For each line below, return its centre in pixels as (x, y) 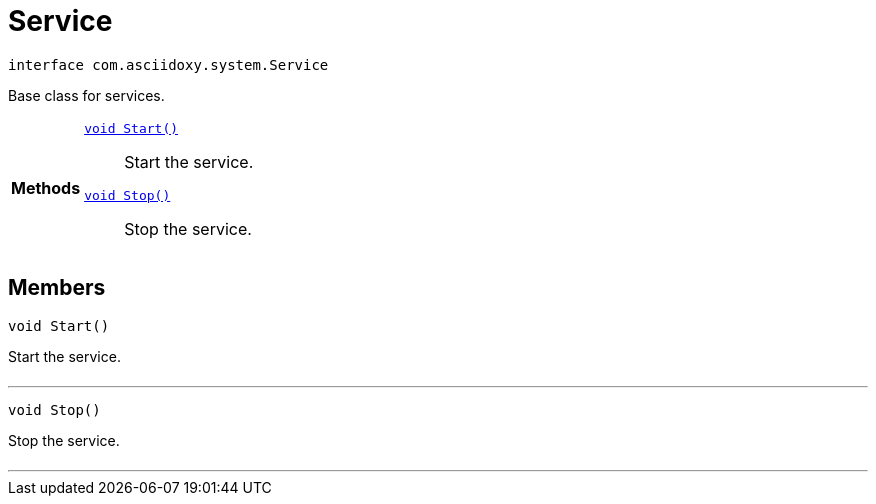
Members (57, 288)
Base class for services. (86, 95)
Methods (46, 187)
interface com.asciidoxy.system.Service (168, 64)
